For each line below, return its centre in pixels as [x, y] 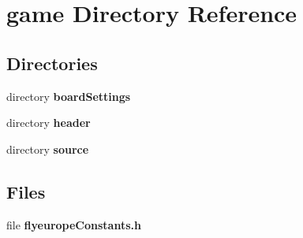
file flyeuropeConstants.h [74, 224]
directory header [49, 123]
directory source [48, 149]
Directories [52, 63]
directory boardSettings [69, 96]
